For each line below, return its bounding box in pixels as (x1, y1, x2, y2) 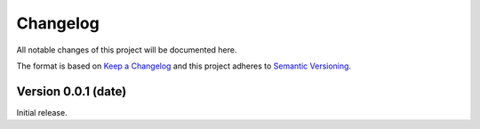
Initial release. (16, 107, 68, 117)
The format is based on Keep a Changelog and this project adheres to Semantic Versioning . (16, 60, 351, 71)
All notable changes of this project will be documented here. (16, 44, 237, 55)
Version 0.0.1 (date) (16, 84, 127, 99)
